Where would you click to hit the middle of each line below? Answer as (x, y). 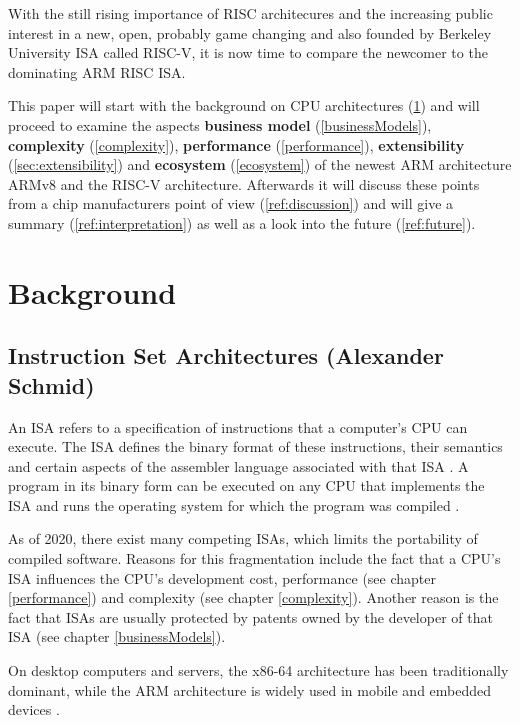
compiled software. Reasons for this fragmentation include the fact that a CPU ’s (254, 558)
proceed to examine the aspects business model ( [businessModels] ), (220, 124)
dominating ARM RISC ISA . (97, 71)
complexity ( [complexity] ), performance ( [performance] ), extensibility (236, 144)
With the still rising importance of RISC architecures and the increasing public (250, 13)
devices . (34, 709)
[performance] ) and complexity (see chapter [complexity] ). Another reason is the (253, 597)
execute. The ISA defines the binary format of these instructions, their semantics (255, 446)
